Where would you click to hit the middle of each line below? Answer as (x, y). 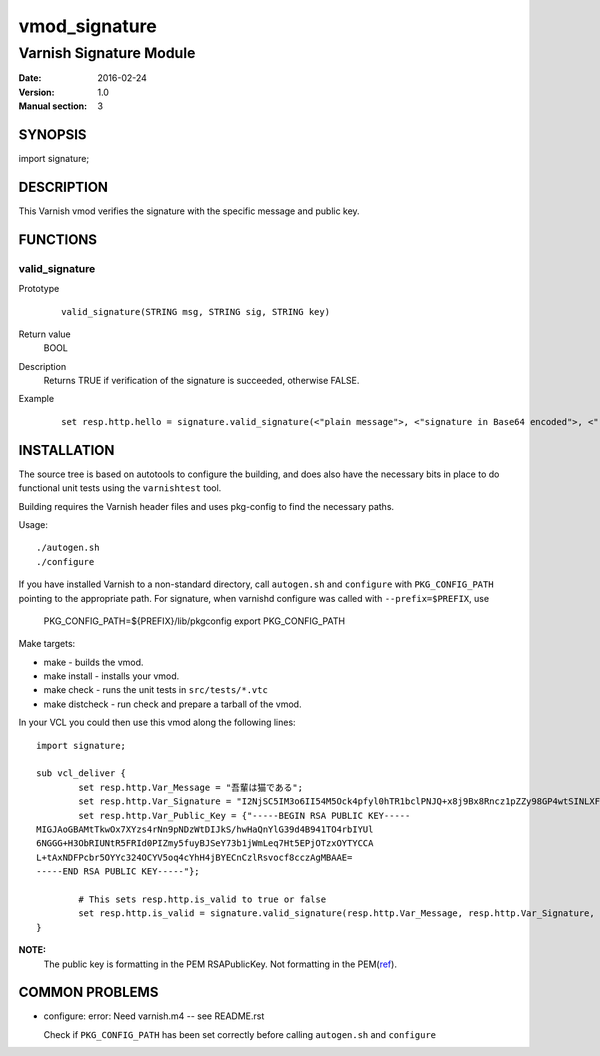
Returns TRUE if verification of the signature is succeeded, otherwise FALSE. (201, 381)
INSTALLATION (66, 450)
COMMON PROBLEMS (88, 992)
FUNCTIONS (58, 239)
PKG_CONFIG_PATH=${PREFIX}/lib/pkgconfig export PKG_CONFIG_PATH (194, 621)
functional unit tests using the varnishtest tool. (120, 488)
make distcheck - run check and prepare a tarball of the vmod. (172, 704)
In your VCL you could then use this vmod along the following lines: (157, 722)
